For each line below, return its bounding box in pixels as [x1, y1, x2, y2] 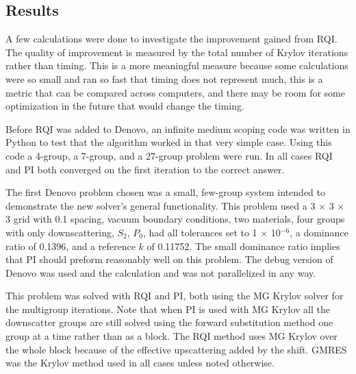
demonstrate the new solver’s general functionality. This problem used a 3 [5, 198, 316, 212]
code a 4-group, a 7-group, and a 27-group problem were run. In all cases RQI [5, 148, 333, 162]
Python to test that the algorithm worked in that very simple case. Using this [5, 135, 332, 149]
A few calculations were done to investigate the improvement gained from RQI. [5, 32, 338, 46]
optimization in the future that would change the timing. [5, 99, 244, 113]
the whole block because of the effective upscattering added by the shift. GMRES [5, 342, 347, 356]
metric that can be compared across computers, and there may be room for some [5, 85, 345, 99]
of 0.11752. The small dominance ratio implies [147, 238, 340, 253]
